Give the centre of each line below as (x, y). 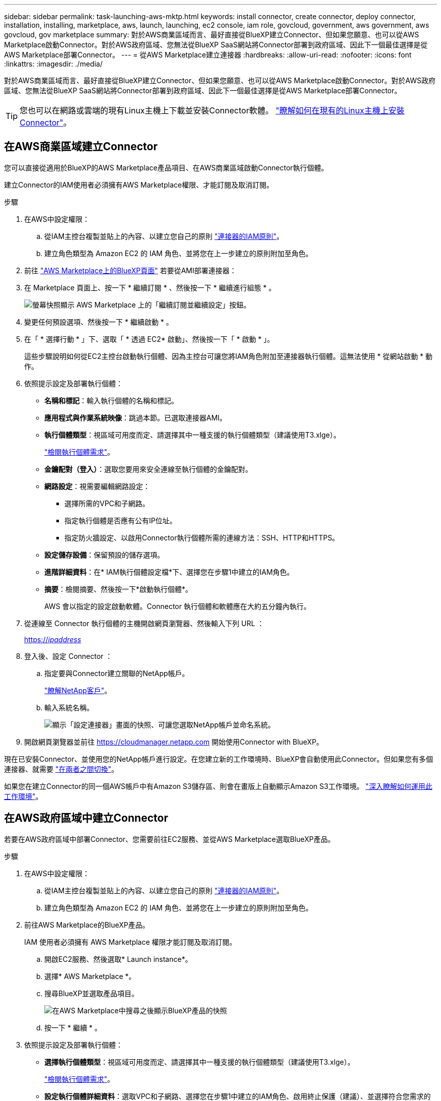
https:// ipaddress (53, 639)
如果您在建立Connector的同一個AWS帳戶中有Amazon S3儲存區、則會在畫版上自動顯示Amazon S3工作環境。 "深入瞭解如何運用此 (218, 786)
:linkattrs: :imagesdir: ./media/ (53, 64)
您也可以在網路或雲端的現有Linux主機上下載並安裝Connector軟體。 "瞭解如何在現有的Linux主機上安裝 (212, 110)
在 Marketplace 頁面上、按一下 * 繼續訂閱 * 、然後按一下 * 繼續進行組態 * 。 (150, 287)
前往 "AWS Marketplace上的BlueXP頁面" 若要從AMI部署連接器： (130, 270)
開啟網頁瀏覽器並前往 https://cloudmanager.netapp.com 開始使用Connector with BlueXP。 (174, 742)
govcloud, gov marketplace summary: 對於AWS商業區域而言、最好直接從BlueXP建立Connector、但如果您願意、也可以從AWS (212, 35)
